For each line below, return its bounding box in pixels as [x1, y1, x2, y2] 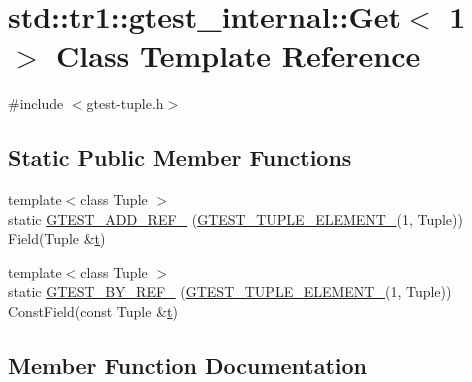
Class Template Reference [56, 35, 421, 76]
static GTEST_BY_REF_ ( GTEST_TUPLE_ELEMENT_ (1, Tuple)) [8, 281, 452, 302]
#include [8, 93, 64, 114]
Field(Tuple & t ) [8, 228, 106, 249]
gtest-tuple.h [86, 93, 164, 114]
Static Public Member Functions [8, 142, 352, 173]
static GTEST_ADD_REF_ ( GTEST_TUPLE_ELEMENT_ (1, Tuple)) [8, 208, 463, 229]
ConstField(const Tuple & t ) [8, 301, 178, 322]
